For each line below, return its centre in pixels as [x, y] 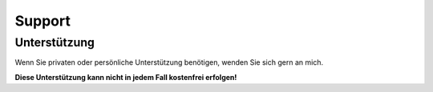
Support [43, 21]
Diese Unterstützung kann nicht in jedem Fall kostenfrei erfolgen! [126, 77]
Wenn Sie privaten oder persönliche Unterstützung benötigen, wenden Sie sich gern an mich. [169, 62]
